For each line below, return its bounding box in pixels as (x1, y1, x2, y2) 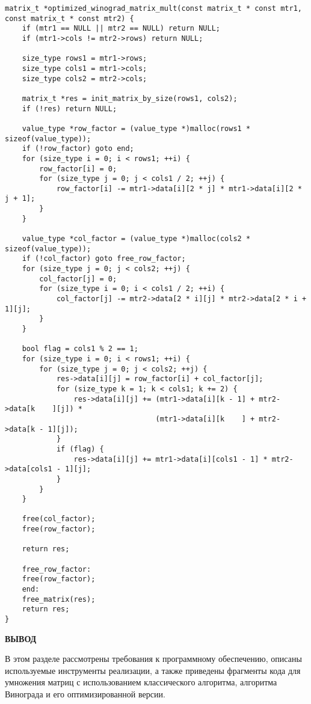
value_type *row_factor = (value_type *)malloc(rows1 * (22, 124, 251, 133)
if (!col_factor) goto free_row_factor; (22, 254, 186, 263)
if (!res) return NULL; (22, 104, 117, 113)
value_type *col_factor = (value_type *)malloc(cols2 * (22, 234, 251, 243)
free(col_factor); (22, 515, 96, 524)
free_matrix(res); (22, 595, 96, 604)
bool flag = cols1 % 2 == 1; (22, 344, 138, 354)
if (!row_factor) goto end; (22, 144, 134, 153)
